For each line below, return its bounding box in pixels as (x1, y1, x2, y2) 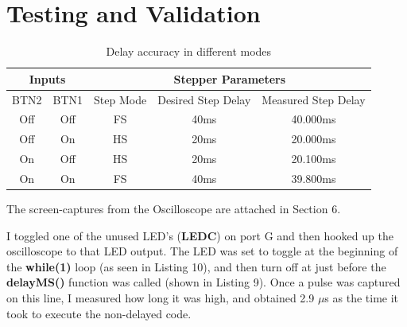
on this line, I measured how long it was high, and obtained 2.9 (6, 290, 315, 306)
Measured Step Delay (262, 91, 366, 107)
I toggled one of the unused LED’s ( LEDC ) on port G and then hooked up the (6, 227, 393, 243)
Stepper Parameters (173, 70, 286, 87)
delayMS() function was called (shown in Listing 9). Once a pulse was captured (6, 274, 401, 290)
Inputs (29, 70, 66, 87)
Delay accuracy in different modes (106, 43, 272, 60)
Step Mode (94, 91, 147, 107)
